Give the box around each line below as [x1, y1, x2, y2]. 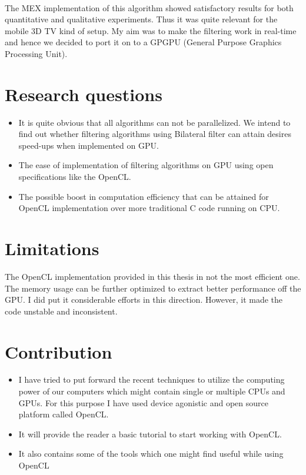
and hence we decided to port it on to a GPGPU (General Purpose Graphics [5, 36, 282, 48]
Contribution [5, 339, 112, 363]
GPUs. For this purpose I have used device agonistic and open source [18, 396, 268, 409]
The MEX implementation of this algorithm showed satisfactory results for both [5, 1, 294, 14]
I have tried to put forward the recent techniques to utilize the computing [18, 373, 285, 386]
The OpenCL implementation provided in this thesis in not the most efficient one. [5, 270, 300, 282]
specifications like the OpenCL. [18, 170, 131, 183]
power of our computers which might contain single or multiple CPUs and [18, 385, 285, 397]
